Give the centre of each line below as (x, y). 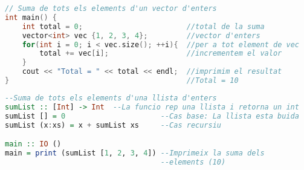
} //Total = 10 (122, 80)
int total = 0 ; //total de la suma (143, 26)
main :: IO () (33, 144)
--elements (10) (193, 162)
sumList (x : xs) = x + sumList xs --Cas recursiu (113, 125)
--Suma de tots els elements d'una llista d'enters (111, 98)
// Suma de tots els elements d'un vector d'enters (111, 8)
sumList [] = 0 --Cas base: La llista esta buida (152, 116)
